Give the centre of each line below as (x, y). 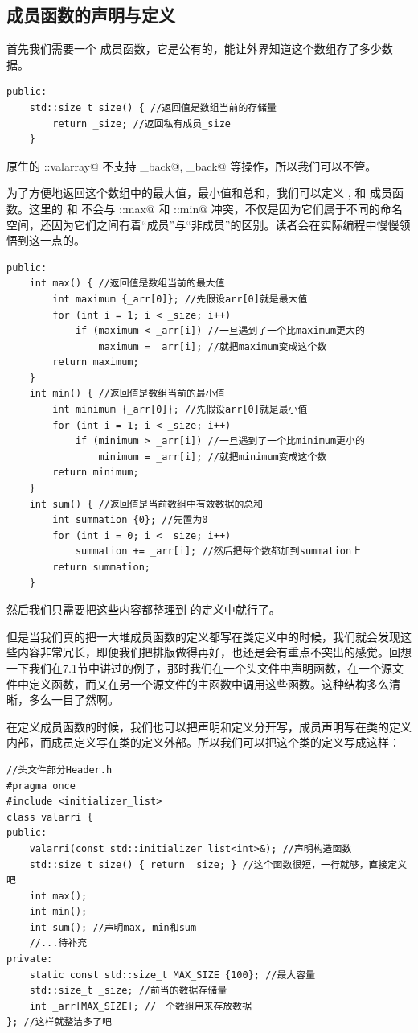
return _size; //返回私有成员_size (141, 123)
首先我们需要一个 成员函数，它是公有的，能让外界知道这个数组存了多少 (194, 49)
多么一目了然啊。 (74, 700)
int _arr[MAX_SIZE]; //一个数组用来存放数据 (141, 1006)
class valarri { (50, 817)
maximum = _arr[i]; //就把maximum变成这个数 (213, 346)
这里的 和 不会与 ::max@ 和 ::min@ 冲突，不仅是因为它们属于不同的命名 (215, 208)
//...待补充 (58, 943)
